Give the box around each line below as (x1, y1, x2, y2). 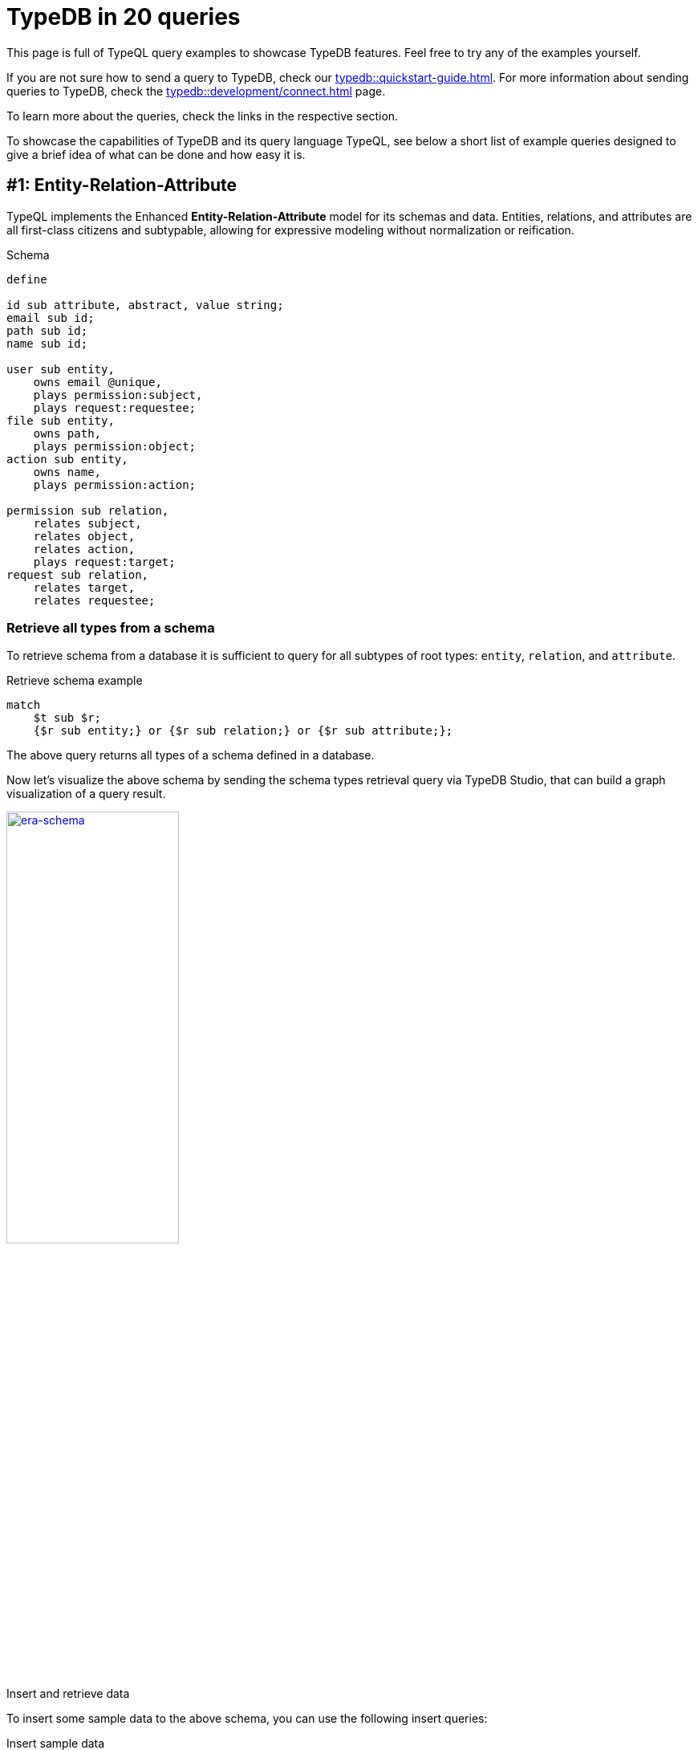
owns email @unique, (33, 375, 162, 389)
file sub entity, (6, 413, 115, 427)
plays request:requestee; (33, 401, 197, 414)
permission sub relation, (6, 503, 169, 517)
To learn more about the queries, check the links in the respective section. (6, 108, 399, 123)
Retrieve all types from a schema (6, 619, 215, 636)
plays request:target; (33, 555, 176, 568)
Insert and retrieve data (6, 1687, 130, 1701)
